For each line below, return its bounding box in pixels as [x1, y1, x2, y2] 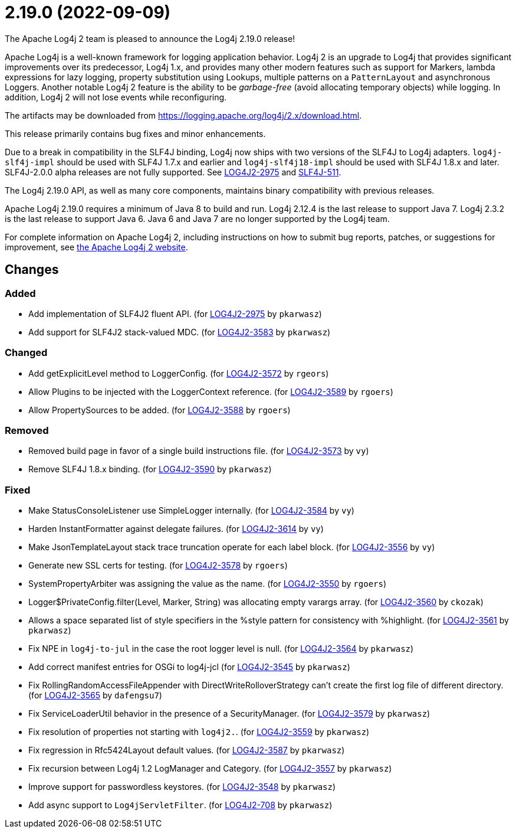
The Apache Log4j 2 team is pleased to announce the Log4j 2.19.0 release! [5, 33, 295, 44]
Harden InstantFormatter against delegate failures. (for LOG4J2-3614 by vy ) [28, 524, 324, 534]
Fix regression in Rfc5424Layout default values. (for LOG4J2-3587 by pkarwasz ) [28, 745, 345, 756]
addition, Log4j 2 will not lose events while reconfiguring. [5, 92, 227, 102]
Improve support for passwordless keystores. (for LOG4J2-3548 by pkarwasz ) [28, 782, 336, 792]
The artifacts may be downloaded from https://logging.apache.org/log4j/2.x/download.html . [5, 110, 362, 120]
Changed [5, 347, 48, 359]
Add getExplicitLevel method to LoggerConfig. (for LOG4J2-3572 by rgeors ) [28, 368, 329, 378]
